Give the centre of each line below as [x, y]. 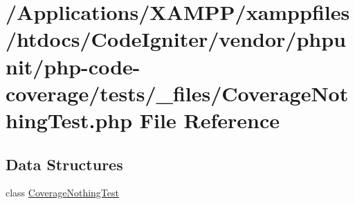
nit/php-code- [73, 66]
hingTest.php [69, 120]
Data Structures [64, 164]
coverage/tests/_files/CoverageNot [177, 93]
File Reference [209, 120]
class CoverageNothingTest [62, 193]
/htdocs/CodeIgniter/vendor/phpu [176, 39]
